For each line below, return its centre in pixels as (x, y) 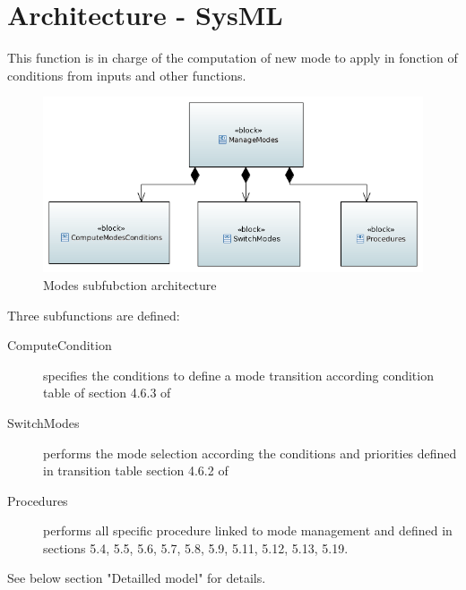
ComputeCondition (60, 345)
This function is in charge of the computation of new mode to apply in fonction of (233, 58)
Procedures (38, 500)
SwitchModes (43, 422)
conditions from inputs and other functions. (127, 75)
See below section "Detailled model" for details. (137, 578)
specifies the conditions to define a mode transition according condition (238, 375)
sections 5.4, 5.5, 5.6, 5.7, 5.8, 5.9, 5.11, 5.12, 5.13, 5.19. (196, 547)
